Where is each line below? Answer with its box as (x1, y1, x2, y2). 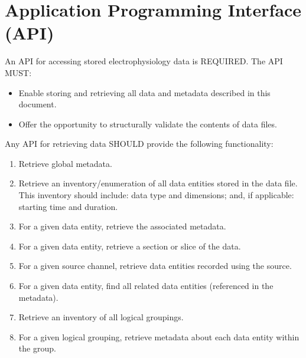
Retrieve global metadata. (18, 157, 112, 169)
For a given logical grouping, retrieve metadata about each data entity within (18, 330, 300, 343)
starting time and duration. (18, 200, 118, 212)
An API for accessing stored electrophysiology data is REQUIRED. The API (5, 55, 283, 67)
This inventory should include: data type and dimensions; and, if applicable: (18, 189, 294, 201)
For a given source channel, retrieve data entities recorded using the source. (18, 260, 292, 272)
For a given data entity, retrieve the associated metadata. (18, 220, 226, 232)
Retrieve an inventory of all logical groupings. (18, 311, 184, 323)
